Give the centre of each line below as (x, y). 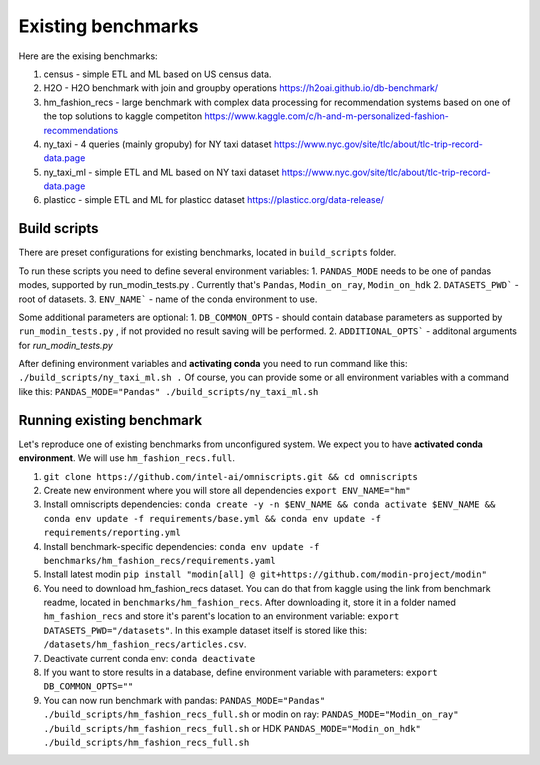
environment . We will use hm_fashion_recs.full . (126, 458)
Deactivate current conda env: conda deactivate (149, 658)
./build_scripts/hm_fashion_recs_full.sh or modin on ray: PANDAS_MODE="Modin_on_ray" (251, 714)
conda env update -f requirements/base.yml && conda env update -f (212, 518)
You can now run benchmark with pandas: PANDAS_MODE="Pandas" (184, 700)
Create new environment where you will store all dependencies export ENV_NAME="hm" (227, 490)
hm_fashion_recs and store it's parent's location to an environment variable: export (221, 616)
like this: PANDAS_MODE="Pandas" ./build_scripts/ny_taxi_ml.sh (168, 391)
